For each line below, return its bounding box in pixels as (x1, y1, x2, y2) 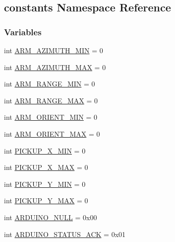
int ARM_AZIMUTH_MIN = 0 (4, 45, 103, 55)
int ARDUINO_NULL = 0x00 (4, 212, 97, 222)
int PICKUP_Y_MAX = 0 (4, 195, 88, 206)
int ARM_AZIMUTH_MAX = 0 (4, 62, 106, 72)
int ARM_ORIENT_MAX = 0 (4, 128, 100, 139)
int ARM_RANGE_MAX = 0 (4, 95, 98, 105)
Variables (4, 25, 42, 38)
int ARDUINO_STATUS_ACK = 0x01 (4, 229, 126, 239)
